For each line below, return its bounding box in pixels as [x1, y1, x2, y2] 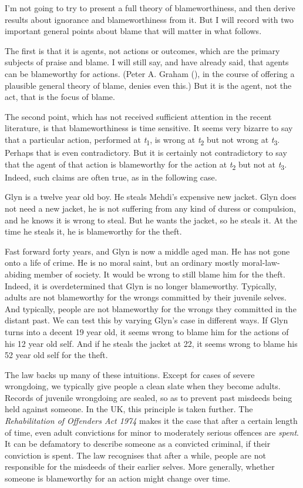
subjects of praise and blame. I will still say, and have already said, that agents [5, 56, 289, 68]
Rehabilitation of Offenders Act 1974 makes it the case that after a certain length [5, 415, 298, 427]
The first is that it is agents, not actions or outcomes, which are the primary [5, 44, 280, 56]
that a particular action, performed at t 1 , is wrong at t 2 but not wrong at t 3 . [5, 133, 280, 147]
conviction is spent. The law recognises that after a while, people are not [5, 449, 266, 461]
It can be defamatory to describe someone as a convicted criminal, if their [5, 437, 271, 450]
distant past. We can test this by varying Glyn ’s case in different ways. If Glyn [5, 314, 288, 326]
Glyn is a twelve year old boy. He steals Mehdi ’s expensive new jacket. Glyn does [5, 190, 297, 203]
